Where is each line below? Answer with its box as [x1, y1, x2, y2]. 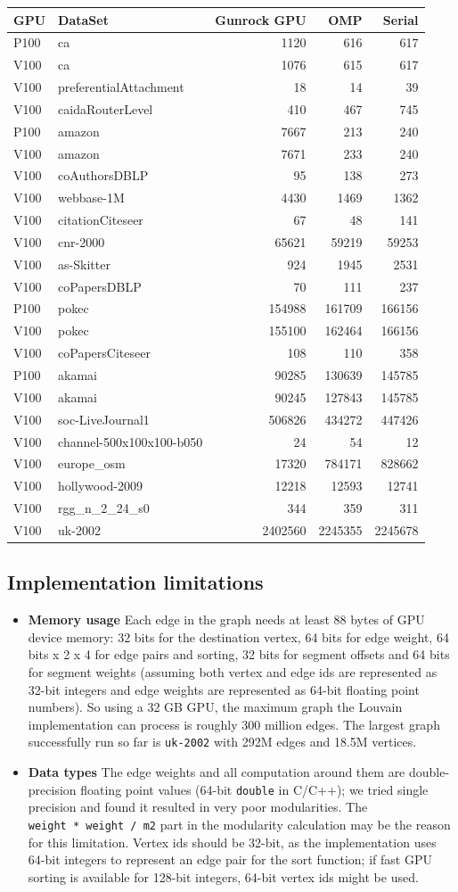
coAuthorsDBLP [58, 166, 149, 185]
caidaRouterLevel [58, 99, 153, 118]
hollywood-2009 [58, 476, 143, 495]
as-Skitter [58, 254, 110, 273]
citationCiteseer [58, 211, 143, 229]
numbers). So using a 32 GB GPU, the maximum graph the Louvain [28, 698, 403, 716]
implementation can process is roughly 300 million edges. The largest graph [28, 714, 440, 733]
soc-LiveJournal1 [58, 409, 150, 428]
